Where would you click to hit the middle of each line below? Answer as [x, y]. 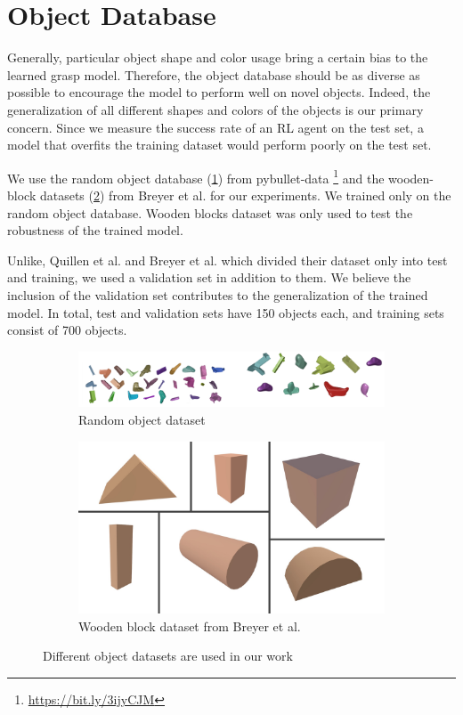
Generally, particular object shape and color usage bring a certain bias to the [218, 57]
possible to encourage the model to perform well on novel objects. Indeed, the [219, 92]
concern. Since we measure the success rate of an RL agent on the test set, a [215, 127]
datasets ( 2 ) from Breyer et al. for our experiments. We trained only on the [245, 195]
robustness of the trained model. [95, 230]
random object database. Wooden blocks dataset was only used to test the [210, 212]
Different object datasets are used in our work [168, 656]
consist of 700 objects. [67, 330]
